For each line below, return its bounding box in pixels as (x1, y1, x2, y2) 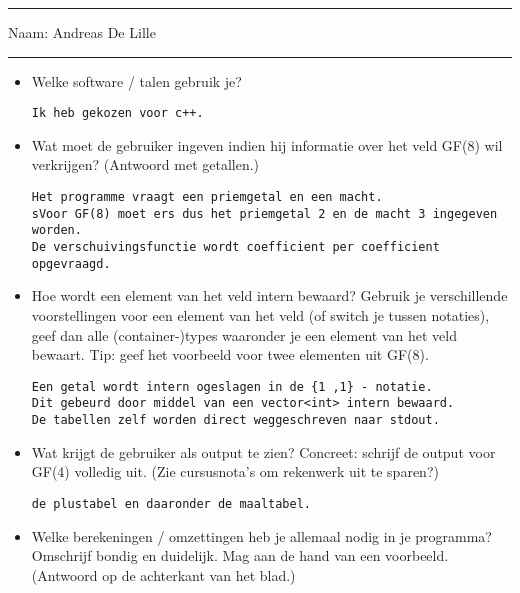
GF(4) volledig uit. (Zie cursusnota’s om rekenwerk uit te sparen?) (31, 461, 439, 482)
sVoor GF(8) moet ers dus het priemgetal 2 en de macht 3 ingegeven (31, 206, 498, 221)
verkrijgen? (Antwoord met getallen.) (31, 154, 260, 175)
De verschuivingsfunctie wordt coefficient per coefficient (31, 240, 440, 254)
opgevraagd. (31, 256, 111, 271)
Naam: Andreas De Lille (8, 22, 156, 42)
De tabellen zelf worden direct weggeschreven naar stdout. (31, 413, 440, 427)
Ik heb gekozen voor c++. (31, 106, 204, 121)
